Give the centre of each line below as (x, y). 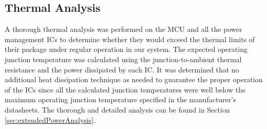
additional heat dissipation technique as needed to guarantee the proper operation (134, 79)
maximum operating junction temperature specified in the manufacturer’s (120, 99)
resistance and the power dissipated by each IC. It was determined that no (122, 69)
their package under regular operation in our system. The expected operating (126, 49)
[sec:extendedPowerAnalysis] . (50, 119)
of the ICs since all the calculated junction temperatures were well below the (125, 89)
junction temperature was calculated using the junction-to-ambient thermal (123, 59)
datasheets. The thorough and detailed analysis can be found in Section (117, 109)
